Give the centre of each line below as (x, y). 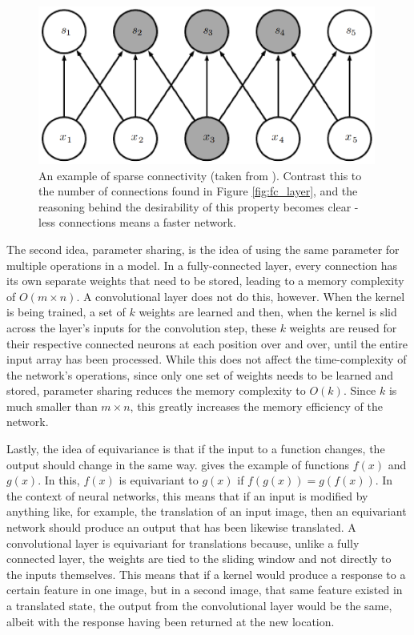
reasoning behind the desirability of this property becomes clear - (199, 206)
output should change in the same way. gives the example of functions (178, 464)
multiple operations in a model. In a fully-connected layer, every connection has (202, 265)
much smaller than (52, 406)
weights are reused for (343, 327)
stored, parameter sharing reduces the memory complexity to (156, 390)
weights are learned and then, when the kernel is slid (268, 312)
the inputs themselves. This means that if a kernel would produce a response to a (206, 574)
